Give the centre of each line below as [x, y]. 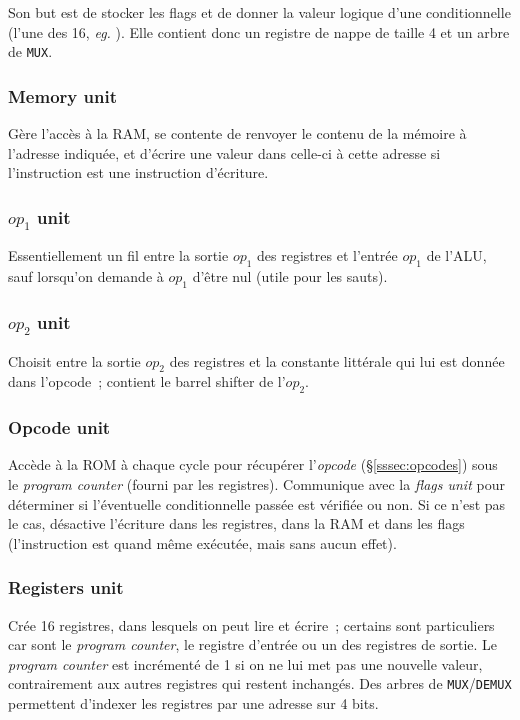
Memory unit [62, 95]
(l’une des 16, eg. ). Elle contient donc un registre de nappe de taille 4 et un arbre [259, 31]
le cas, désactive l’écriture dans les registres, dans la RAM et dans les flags [236, 523]
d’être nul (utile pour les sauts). [290, 276]
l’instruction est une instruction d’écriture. [138, 172]
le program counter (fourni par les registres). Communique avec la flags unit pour [256, 483]
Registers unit [66, 587]
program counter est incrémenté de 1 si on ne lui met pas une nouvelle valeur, [245, 663]
